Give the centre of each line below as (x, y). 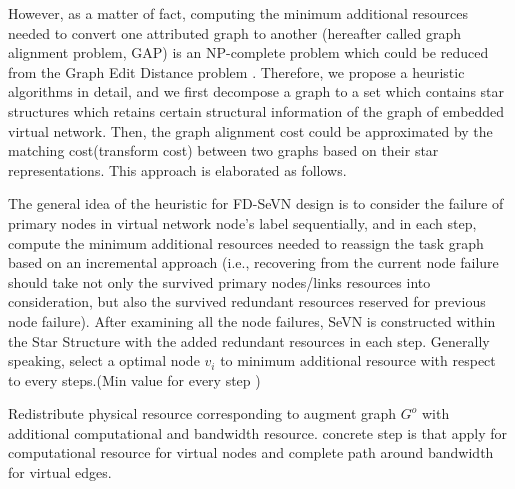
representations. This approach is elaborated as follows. (177, 169)
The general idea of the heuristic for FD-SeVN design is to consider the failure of (256, 203)
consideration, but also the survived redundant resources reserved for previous (247, 301)
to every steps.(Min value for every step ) (134, 379)
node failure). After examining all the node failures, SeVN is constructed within (252, 320)
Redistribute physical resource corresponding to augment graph (202, 413)
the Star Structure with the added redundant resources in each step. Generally (249, 340)
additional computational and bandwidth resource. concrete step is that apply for (257, 432)
